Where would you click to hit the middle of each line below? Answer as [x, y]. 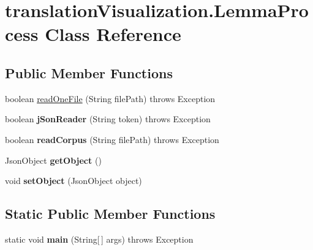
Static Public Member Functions [110, 214]
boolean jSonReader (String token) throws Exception [108, 119]
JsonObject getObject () [53, 160]
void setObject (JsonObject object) [74, 181]
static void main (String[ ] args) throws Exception [99, 239]
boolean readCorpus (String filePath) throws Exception [112, 139]
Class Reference [113, 34]
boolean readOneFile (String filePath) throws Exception [110, 98]
